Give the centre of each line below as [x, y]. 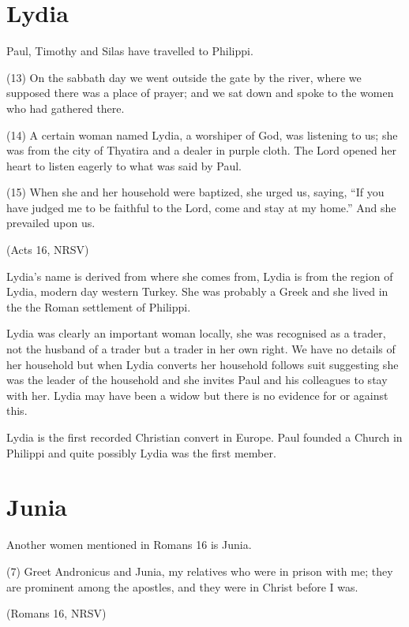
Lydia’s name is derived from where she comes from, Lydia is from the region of [200, 276]
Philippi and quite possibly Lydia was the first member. [141, 452]
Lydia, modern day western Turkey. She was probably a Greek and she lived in [197, 291]
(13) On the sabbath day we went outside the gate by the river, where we [184, 77]
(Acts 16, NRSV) [48, 250]
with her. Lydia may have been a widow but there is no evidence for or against [197, 395]
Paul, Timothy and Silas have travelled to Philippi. [130, 51]
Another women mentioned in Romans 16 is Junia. [129, 545]
